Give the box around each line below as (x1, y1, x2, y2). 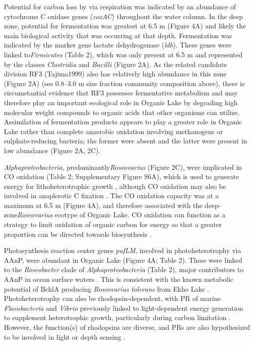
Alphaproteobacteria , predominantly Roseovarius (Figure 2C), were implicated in (4, 161, 242, 172)
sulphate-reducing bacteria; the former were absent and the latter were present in (4, 136, 247, 146)
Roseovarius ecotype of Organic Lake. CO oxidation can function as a (17, 209, 226, 220)
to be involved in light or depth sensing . (4, 331, 126, 342)
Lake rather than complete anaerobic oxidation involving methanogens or (4, 126, 223, 136)
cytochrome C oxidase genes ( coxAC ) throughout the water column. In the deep (4, 11, 243, 21)
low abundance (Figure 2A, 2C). (4, 145, 101, 155)
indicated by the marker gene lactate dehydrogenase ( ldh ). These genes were (4, 40, 232, 50)
